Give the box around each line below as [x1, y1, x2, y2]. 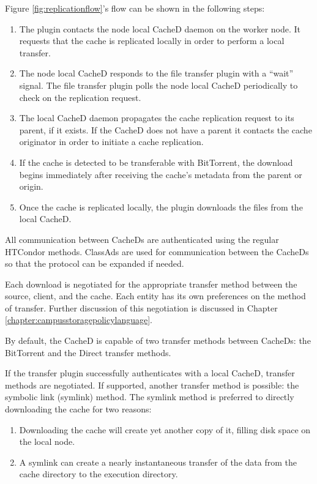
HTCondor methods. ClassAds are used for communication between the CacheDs [5, 245, 309, 258]
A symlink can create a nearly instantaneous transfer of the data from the [19, 455, 297, 468]
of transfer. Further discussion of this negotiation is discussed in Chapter [5, 301, 278, 314]
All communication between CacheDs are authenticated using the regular [5, 233, 279, 245]
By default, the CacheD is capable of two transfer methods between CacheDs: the [5, 334, 311, 347]
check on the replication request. [19, 91, 141, 103]
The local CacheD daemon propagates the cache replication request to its [19, 111, 294, 124]
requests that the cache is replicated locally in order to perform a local [19, 34, 285, 47]
